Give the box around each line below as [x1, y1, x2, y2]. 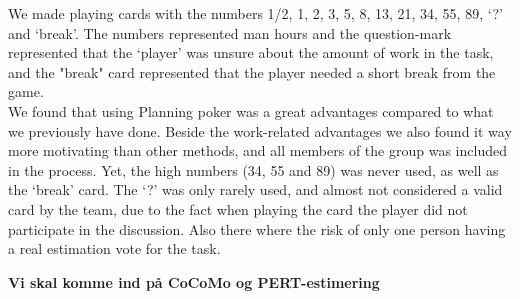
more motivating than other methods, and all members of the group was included [8, 140, 507, 161]
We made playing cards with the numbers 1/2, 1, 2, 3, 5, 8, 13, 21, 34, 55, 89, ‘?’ [8, 3, 503, 23]
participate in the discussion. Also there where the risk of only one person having [8, 218, 506, 239]
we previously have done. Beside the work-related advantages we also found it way [8, 120, 512, 141]
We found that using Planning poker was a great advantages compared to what [8, 100, 494, 121]
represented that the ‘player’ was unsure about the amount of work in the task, [8, 42, 494, 63]
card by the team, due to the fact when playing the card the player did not [8, 198, 468, 219]
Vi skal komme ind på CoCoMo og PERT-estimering [8, 271, 380, 292]
